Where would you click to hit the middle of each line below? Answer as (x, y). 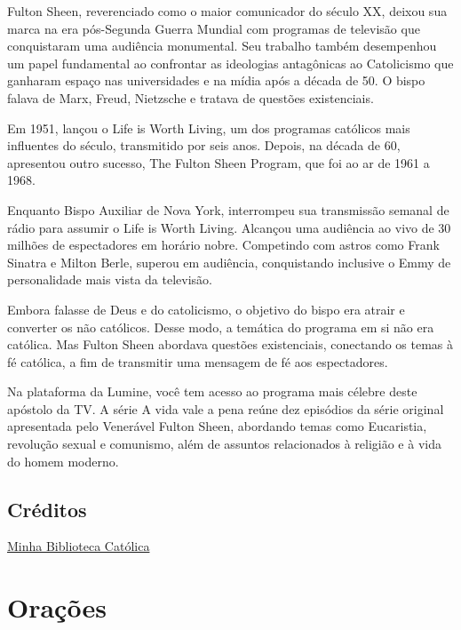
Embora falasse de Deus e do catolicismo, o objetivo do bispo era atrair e (206, 309)
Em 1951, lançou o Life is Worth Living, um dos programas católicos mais (209, 128)
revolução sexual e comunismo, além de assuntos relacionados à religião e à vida (224, 444)
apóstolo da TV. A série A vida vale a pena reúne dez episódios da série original (226, 408)
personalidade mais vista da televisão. (110, 279)
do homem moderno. (63, 461)
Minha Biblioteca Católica (79, 546)
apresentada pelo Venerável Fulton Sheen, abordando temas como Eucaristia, (217, 426)
